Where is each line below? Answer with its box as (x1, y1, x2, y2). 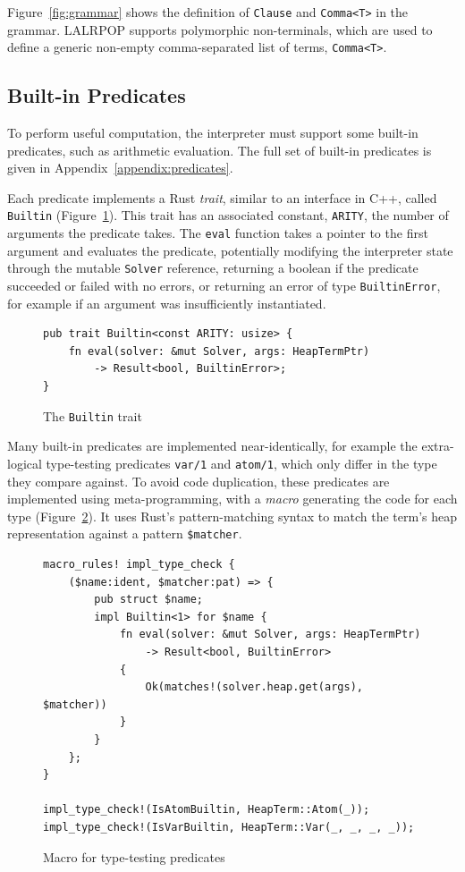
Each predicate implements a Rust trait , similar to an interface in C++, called (7, 188, 437, 207)
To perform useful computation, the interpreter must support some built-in (7, 123, 418, 142)
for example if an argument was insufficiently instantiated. (7, 293, 326, 312)
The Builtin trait (43, 406, 142, 425)
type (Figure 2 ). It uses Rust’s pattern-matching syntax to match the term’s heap (7, 506, 457, 525)
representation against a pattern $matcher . (7, 524, 242, 543)
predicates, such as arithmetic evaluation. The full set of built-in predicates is (7, 140, 432, 159)
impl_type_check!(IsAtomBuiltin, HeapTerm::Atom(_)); (43, 803, 370, 817)
